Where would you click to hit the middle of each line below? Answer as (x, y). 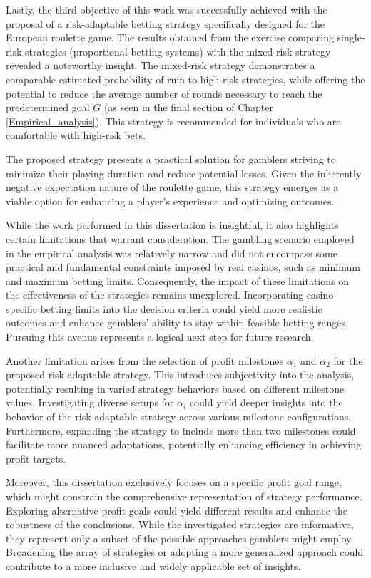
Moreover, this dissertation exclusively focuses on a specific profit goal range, (174, 482)
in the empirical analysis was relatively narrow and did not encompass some (172, 253)
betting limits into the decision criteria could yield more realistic (181, 308)
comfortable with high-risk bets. (76, 135)
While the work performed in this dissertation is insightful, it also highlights (172, 225)
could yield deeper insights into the (266, 402)
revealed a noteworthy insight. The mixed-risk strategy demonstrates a (161, 65)
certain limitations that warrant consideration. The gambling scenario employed (180, 238)
